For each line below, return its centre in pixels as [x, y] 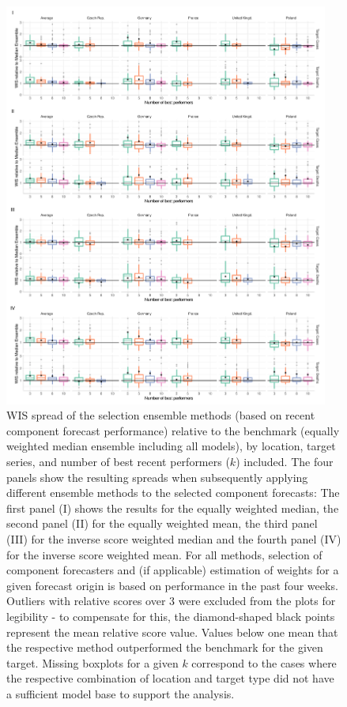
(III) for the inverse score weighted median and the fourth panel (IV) [174, 538]
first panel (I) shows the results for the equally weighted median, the [173, 508]
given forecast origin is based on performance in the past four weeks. [172, 585]
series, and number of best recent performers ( [118, 461]
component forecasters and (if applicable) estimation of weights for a [173, 570]
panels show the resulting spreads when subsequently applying [157, 477]
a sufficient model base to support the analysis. [121, 693]
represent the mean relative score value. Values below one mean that [172, 632]
